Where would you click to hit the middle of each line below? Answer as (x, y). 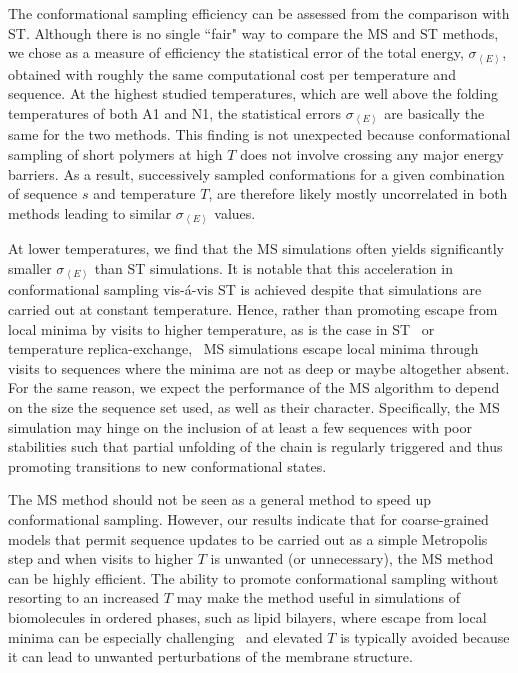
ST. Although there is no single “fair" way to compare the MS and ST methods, (253, 32)
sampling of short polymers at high (115, 154)
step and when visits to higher (100, 558)
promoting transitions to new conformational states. (167, 465)
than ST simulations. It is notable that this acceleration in (273, 267)
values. (235, 212)
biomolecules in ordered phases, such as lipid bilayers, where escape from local (247, 616)
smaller (30, 267)
